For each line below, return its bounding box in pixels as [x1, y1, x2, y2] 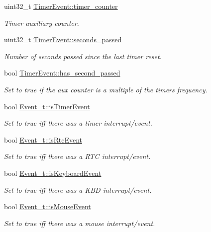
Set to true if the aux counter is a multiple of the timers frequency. [4, 84, 208, 94]
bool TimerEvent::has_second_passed [4, 68, 120, 78]
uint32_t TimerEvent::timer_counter [4, 1, 118, 11]
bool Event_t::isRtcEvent [4, 134, 83, 145]
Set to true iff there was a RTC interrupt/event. [4, 151, 151, 161]
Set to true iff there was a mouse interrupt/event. [4, 218, 155, 228]
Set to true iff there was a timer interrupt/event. [4, 118, 152, 128]
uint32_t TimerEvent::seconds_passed [4, 34, 122, 45]
